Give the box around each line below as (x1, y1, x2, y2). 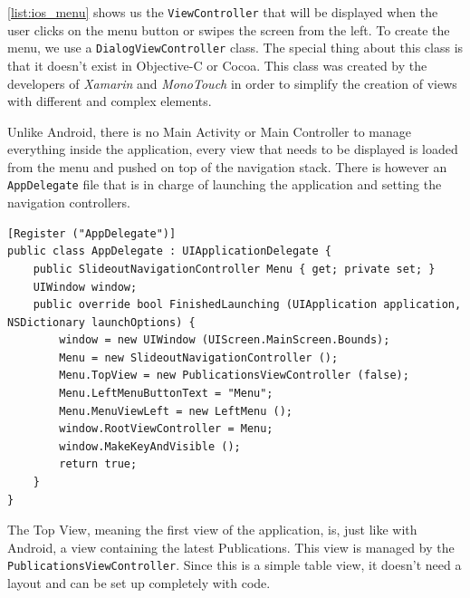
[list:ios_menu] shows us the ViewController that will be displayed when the (7, 3, 438, 21)
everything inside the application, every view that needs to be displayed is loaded (7, 140, 458, 159)
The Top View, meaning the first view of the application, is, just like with (7, 520, 417, 539)
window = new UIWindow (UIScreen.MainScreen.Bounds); (59, 333, 390, 347)
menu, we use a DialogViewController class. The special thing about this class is (7, 38, 464, 57)
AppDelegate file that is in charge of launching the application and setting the (7, 175, 442, 194)
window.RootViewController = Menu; (59, 422, 273, 436)
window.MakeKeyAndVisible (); (59, 439, 241, 453)
